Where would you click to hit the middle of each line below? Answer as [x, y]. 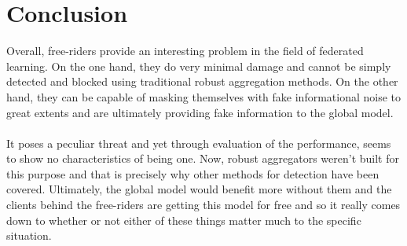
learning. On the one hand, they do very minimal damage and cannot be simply [199, 66]
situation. [29, 235]
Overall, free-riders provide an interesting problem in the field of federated [185, 51]
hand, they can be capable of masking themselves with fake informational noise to [204, 96]
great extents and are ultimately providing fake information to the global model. [200, 112]
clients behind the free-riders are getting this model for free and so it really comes [203, 205]
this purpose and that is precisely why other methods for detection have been [193, 173]
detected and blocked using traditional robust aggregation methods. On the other [202, 81]
